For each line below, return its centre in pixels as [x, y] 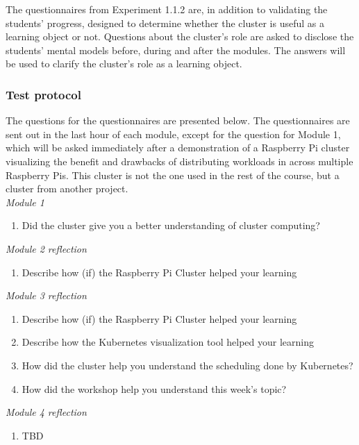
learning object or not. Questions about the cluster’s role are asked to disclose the [180, 36]
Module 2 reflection [46, 248]
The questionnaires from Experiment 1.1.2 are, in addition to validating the [167, 9]
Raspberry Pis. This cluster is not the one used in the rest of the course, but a [173, 175]
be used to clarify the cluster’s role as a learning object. [124, 64]
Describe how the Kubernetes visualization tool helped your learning [168, 342]
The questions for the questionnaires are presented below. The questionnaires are [178, 120]
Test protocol [43, 94]
